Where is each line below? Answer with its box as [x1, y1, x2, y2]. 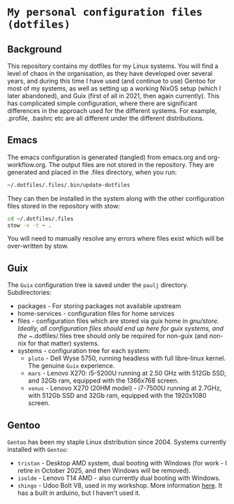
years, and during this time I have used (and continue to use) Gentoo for [7, 77, 216, 85]
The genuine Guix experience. [27, 362, 115, 370]
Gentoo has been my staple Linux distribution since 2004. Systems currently [7, 438, 227, 446]
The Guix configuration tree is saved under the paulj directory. [7, 281, 188, 289]
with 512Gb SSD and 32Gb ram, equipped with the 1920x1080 [27, 392, 207, 400]
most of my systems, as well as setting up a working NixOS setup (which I [7, 84, 221, 93]
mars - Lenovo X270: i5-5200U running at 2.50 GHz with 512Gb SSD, [27, 369, 226, 378]
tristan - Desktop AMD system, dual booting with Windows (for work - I [17, 459, 227, 467]
